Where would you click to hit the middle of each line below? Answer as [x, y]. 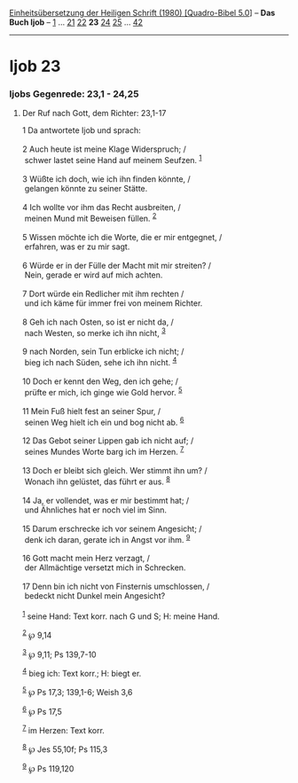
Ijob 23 [35, 67]
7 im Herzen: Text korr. [63, 729]
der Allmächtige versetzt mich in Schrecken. [105, 568]
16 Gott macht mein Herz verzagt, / [86, 559]
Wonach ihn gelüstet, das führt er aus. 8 [97, 481]
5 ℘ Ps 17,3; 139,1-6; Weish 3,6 [77, 691]
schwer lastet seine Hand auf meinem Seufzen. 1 [113, 160]
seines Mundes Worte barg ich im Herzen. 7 [104, 451]
